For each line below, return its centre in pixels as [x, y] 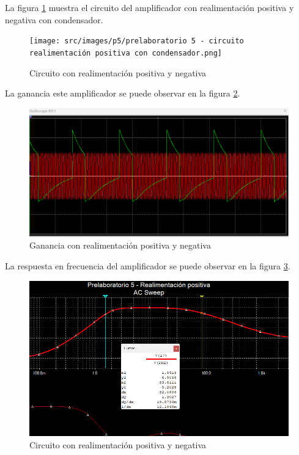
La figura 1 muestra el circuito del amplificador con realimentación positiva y [149, 7]
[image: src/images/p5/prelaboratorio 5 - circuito [137, 41]
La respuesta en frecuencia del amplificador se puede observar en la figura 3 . [148, 265]
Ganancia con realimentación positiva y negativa [120, 245]
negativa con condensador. [54, 19]
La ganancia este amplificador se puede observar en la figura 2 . [123, 93]
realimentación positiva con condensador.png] [126, 53]
